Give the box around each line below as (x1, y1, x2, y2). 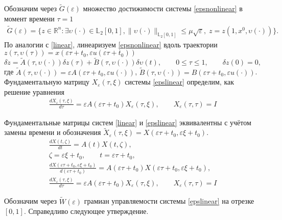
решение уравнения (4, 86, 65, 97)
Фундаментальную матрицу (4, 76, 89, 87)
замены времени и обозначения (4, 127, 101, 137)
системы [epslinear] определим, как (125, 76, 234, 87)
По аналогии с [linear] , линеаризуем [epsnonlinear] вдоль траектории (4, 39, 218, 49)
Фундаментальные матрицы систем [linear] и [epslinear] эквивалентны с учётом (4, 117, 251, 127)
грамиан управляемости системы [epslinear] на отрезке (84, 196, 254, 206)
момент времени (4, 13, 55, 23)
